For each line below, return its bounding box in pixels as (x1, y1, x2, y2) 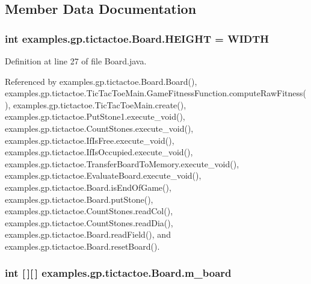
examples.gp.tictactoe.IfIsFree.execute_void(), (5, 134, 174, 146)
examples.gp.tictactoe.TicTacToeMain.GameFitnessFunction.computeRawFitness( (5, 87, 306, 99)
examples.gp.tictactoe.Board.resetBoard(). (5, 239, 160, 252)
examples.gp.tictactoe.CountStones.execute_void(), (5, 122, 194, 134)
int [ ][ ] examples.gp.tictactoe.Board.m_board (5, 265, 232, 280)
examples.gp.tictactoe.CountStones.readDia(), (5, 216, 173, 229)
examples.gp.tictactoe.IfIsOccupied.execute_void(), (5, 146, 193, 158)
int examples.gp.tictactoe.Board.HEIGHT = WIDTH (5, 31, 269, 46)
